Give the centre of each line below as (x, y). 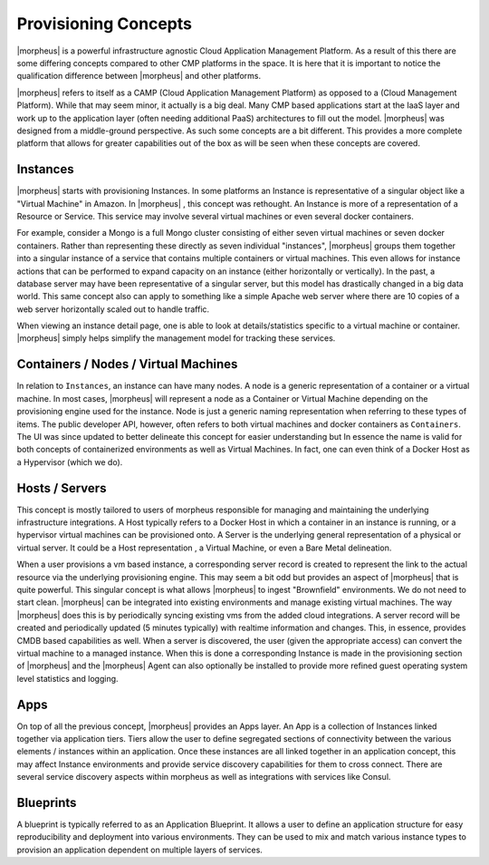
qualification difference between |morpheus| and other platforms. (139, 76)
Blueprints (47, 803)
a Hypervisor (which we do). (70, 462)
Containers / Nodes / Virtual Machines (127, 364)
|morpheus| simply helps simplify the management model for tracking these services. (176, 338)
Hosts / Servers (62, 488)
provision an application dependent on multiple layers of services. (139, 850)
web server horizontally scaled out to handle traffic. (113, 309)
